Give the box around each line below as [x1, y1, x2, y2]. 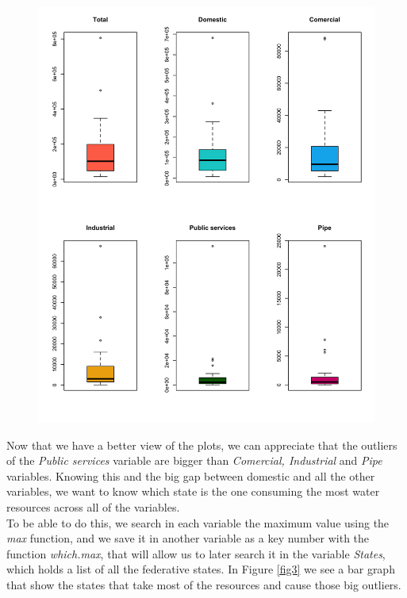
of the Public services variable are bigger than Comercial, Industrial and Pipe [6, 452, 382, 469]
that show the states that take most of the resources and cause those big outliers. [6, 576, 401, 592]
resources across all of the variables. [6, 498, 180, 515]
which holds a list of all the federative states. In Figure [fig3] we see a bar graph [6, 561, 395, 577]
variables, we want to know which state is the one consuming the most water [6, 483, 380, 500]
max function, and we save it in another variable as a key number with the [6, 530, 370, 546]
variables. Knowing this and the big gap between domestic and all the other [6, 467, 375, 484]
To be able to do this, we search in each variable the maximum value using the [6, 514, 390, 531]
